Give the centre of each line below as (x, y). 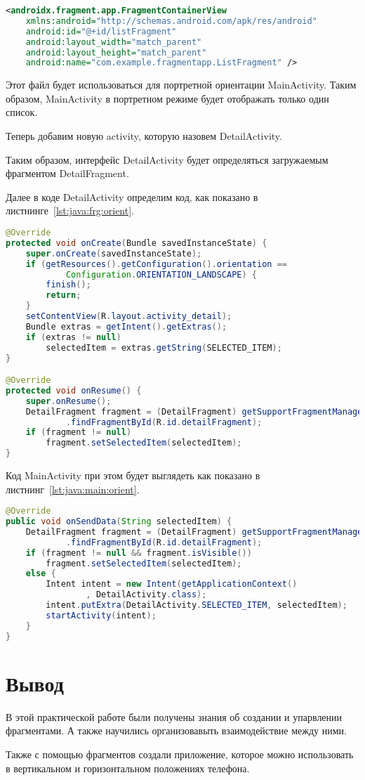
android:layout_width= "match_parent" (114, 42)
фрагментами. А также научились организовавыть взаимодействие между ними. (176, 730)
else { (41, 574)
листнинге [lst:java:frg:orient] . (70, 210)
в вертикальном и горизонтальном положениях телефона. (128, 768)
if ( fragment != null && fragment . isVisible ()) (139, 553)
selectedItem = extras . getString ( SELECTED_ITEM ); (164, 347)
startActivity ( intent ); (101, 615)
